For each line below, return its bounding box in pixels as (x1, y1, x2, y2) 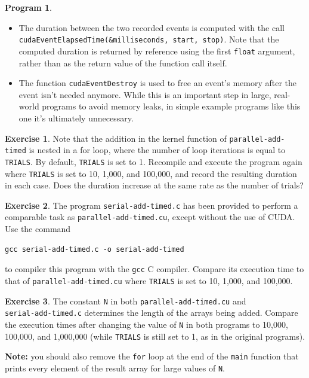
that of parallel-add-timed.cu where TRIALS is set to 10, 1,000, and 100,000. (5, 274, 293, 286)
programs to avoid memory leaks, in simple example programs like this (42, 100, 301, 112)
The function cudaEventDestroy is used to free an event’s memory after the (18, 77, 297, 89)
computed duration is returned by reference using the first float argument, (18, 44, 295, 57)
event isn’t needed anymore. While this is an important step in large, (18, 88, 271, 100)
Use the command (5, 222, 71, 235)
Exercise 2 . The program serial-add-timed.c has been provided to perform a (5, 199, 298, 211)
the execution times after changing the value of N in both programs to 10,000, (5, 318, 288, 330)
